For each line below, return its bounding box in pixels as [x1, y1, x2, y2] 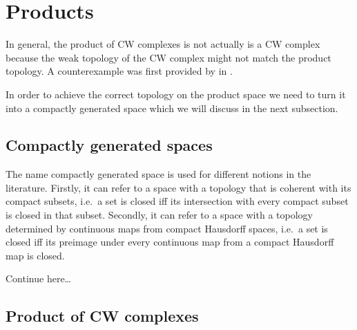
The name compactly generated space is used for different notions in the [6, 167, 311, 181]
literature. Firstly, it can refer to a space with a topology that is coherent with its [6, 180, 351, 194]
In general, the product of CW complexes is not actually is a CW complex [6, 37, 320, 51]
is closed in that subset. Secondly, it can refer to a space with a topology [6, 208, 313, 222]
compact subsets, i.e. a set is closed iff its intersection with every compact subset [6, 194, 349, 208]
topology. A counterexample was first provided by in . [6, 64, 233, 78]
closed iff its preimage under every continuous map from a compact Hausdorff [6, 235, 334, 249]
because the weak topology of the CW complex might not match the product [6, 50, 331, 64]
